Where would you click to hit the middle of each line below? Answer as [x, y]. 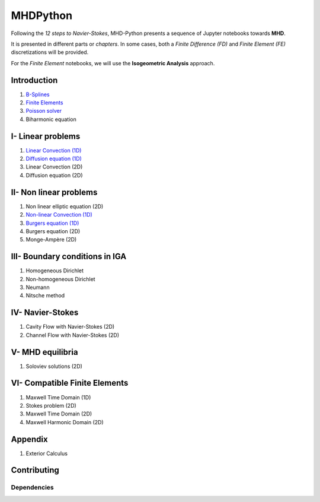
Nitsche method [45, 296]
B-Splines [38, 94]
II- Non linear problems [54, 192]
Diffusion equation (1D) [54, 159]
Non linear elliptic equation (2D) [65, 206]
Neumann [38, 287]
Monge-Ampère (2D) [51, 240]
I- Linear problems [46, 136]
